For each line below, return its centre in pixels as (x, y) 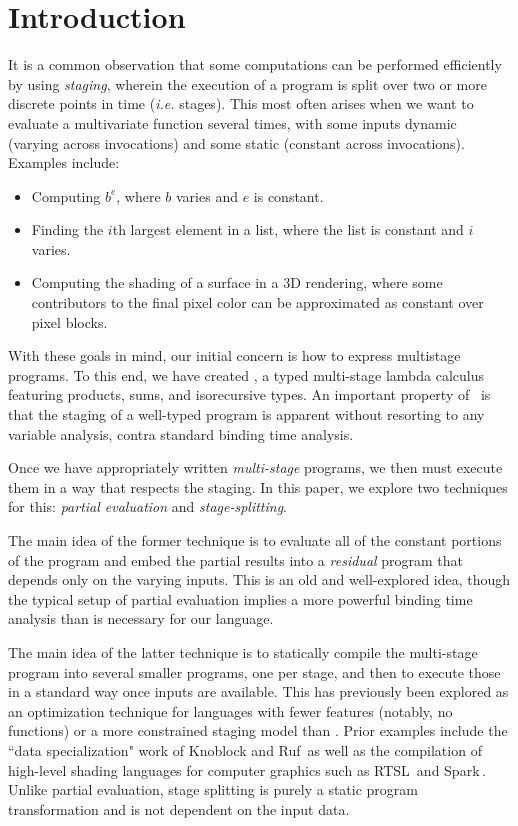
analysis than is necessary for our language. (141, 618)
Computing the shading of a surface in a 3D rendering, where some (237, 282)
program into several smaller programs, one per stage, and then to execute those (254, 671)
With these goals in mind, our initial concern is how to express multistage (234, 355)
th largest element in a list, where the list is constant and (288, 229)
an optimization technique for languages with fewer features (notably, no (230, 710)
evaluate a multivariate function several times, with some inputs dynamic (232, 122)
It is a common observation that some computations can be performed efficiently (255, 64)
